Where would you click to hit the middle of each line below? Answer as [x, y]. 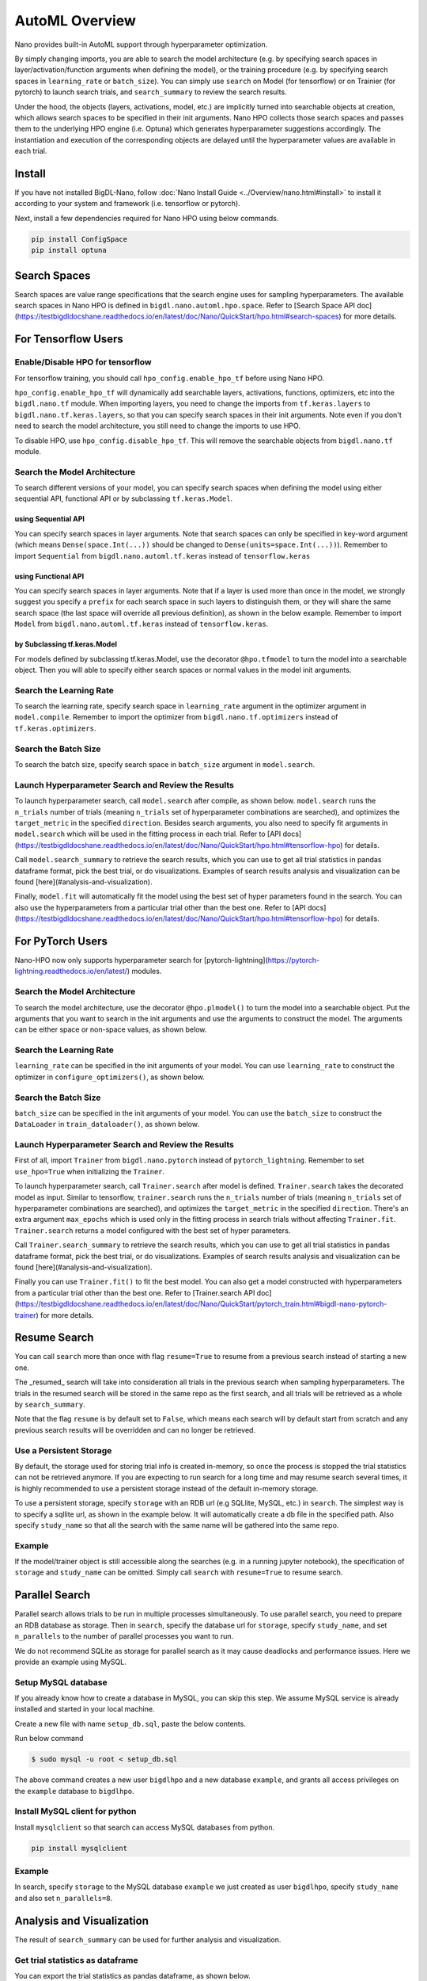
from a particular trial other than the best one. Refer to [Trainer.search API [135, 1292]
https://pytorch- [294, 960]
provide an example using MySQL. [70, 1662]
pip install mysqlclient [79, 1848]
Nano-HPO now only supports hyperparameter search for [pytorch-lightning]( [142, 960]
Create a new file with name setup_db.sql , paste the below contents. [130, 1723]
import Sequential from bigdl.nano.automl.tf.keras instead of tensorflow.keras [162, 555]
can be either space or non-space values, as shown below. [111, 1029]
